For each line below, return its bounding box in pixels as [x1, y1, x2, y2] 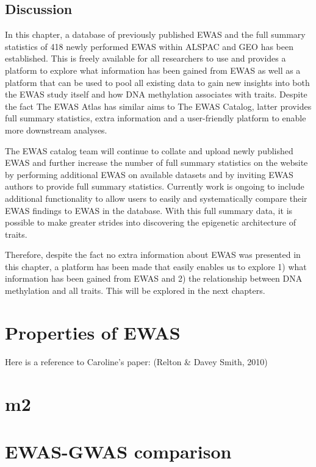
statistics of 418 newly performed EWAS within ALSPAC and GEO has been [5, 40, 294, 52]
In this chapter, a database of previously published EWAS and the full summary [5, 28, 306, 41]
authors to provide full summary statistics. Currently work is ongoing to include [5, 180, 304, 193]
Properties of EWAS [5, 319, 181, 344]
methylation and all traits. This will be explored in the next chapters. [5, 284, 265, 297]
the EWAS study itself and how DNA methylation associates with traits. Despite [5, 88, 307, 101]
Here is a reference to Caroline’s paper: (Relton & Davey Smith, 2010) [5, 355, 268, 368]
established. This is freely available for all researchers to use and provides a [5, 52, 286, 65]
